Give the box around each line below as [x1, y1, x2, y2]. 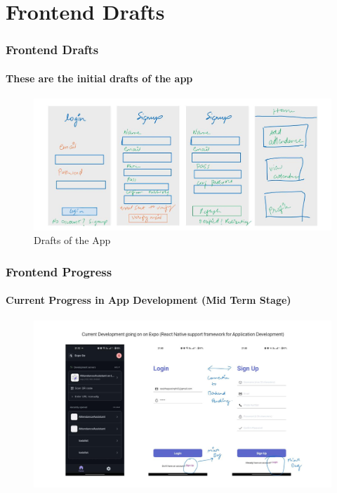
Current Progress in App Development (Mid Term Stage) [6, 293, 291, 307]
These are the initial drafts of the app [6, 70, 193, 85]
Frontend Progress [6, 262, 112, 280]
